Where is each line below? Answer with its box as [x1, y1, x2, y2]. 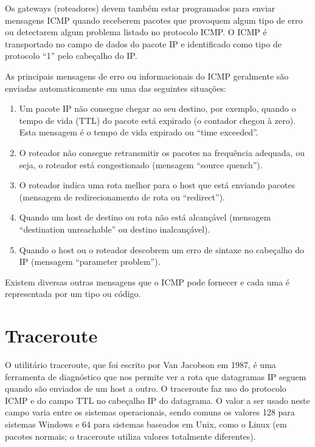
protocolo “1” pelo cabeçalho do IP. [5, 49, 137, 62]
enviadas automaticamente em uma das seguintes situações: [5, 81, 227, 94]
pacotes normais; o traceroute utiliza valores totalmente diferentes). [5, 429, 256, 442]
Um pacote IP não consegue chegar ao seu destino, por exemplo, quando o [19, 102, 296, 115]
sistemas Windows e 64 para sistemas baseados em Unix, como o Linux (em [5, 417, 287, 430]
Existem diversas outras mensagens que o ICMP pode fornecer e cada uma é [5, 275, 290, 288]
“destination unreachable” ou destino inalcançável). [19, 222, 210, 235]
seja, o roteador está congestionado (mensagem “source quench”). [19, 158, 263, 171]
